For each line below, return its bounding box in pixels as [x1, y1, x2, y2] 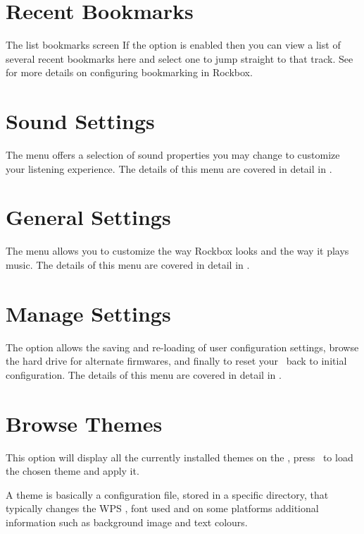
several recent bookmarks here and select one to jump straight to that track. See [6, 51, 353, 66]
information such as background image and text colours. [6, 514, 248, 529]
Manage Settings [6, 298, 171, 327]
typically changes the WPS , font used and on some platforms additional [6, 501, 319, 516]
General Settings [6, 202, 171, 231]
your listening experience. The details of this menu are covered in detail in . [6, 161, 332, 176]
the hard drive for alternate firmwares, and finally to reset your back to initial [6, 353, 347, 368]
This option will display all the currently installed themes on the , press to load [6, 449, 353, 464]
